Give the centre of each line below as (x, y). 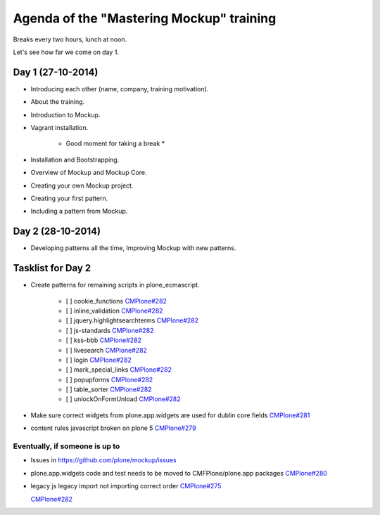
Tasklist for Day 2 (52, 268)
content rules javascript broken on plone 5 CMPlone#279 (113, 428)
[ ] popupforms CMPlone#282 (109, 379)
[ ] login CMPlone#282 (99, 360)
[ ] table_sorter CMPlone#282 (109, 389)
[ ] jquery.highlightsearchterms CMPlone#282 (132, 320)
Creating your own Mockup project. (82, 185)
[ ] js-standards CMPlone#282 (110, 330)
